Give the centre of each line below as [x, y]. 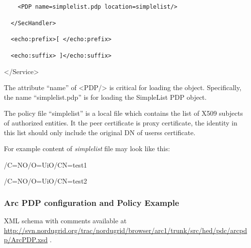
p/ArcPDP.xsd [26, 240]
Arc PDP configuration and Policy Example [92, 202]
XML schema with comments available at [65, 221]
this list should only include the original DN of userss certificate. [100, 132]
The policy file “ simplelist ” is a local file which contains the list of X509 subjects [124, 113]
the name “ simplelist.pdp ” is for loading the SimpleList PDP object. [105, 97]
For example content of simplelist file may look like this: [87, 148]
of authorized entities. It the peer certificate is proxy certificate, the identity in [121, 123]
